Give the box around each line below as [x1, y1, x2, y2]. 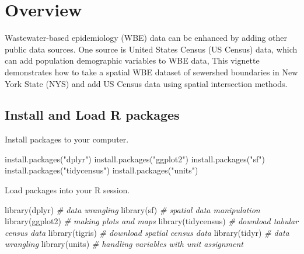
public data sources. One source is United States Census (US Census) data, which [5, 43, 298, 55]
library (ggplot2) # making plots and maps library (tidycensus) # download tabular [5, 215, 299, 227]
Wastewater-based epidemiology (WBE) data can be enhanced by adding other [5, 32, 288, 44]
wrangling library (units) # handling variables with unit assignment [5, 238, 243, 250]
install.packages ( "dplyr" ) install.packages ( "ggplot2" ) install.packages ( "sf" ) [5, 152, 265, 165]
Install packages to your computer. [5, 133, 129, 145]
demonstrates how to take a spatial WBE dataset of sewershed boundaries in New [5, 65, 298, 78]
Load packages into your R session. [5, 184, 130, 196]
